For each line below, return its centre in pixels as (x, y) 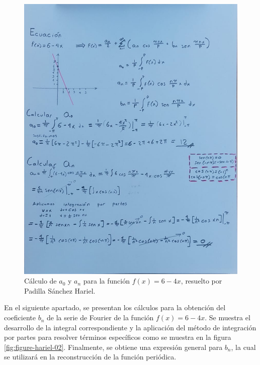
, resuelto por (201, 281)
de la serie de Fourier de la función (100, 317)
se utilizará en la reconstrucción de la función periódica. (90, 357)
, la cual (243, 347)
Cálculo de (40, 281)
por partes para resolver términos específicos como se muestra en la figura (118, 337)
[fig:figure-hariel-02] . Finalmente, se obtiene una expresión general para (113, 347)
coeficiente (20, 317)
